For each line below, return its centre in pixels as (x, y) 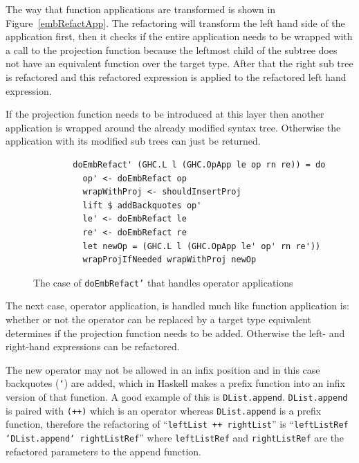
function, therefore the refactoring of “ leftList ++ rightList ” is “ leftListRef (177, 424)
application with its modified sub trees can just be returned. (133, 141)
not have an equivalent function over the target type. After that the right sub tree (179, 63)
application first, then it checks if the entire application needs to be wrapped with (179, 36)
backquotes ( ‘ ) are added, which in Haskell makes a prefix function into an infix (175, 383)
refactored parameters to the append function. (103, 451)
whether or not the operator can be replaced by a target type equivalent (159, 319)
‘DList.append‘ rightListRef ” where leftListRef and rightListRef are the (175, 437)
